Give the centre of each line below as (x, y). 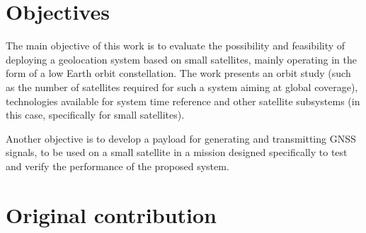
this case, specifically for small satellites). (95, 115)
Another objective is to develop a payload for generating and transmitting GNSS (181, 138)
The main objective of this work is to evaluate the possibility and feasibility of (176, 46)
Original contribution (111, 214)
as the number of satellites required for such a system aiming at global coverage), (182, 86)
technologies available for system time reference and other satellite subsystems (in (183, 101)
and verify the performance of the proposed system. (118, 166)
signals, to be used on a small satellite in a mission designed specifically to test (177, 152)
